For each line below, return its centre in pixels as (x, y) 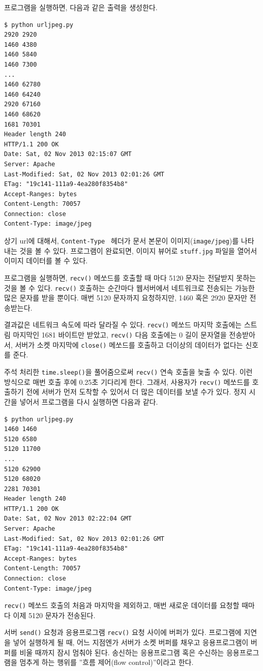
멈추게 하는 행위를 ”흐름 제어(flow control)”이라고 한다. (107, 662)
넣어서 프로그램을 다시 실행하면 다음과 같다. (89, 401)
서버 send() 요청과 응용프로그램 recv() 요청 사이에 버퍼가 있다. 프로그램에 (123, 632)
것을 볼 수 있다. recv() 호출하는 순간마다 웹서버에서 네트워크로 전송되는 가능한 (129, 287)
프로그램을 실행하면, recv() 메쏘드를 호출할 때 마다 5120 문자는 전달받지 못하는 (130, 277)
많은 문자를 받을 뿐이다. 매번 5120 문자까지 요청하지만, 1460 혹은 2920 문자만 (126, 298)
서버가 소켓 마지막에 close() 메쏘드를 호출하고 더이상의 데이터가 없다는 (129, 344)
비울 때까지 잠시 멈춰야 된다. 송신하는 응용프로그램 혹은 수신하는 (122, 652)
